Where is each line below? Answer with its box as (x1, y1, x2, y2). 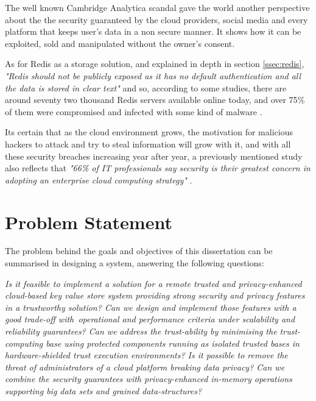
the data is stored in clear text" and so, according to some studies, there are (5, 81, 287, 94)
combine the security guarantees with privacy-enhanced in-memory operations (5, 372, 292, 385)
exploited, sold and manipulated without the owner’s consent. (5, 37, 235, 49)
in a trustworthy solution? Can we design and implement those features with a (5, 300, 297, 313)
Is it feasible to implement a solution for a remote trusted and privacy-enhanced (5, 277, 302, 289)
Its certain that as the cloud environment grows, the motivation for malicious (5, 126, 293, 138)
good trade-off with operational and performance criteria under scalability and (5, 313, 295, 325)
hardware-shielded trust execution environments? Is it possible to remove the (5, 349, 288, 361)
